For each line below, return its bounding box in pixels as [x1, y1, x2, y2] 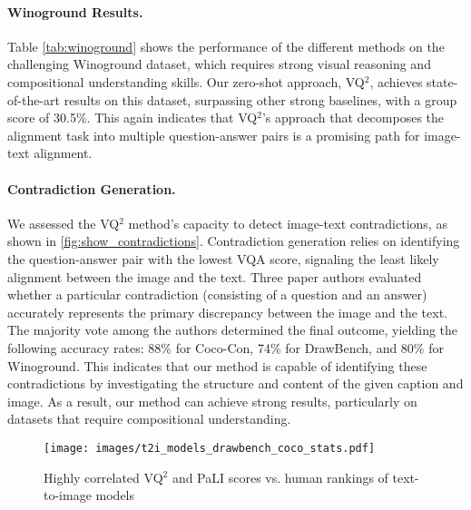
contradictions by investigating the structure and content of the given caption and [7, 374, 464, 393]
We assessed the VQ [7, 213, 120, 232]
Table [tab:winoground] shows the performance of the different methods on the [7, 36, 445, 55]
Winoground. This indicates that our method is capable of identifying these [7, 356, 427, 375]
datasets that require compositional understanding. [7, 409, 291, 428]
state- [427, 72, 458, 91]
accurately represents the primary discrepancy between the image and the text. [7, 302, 447, 321]
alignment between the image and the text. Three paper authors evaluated [7, 267, 422, 286]
